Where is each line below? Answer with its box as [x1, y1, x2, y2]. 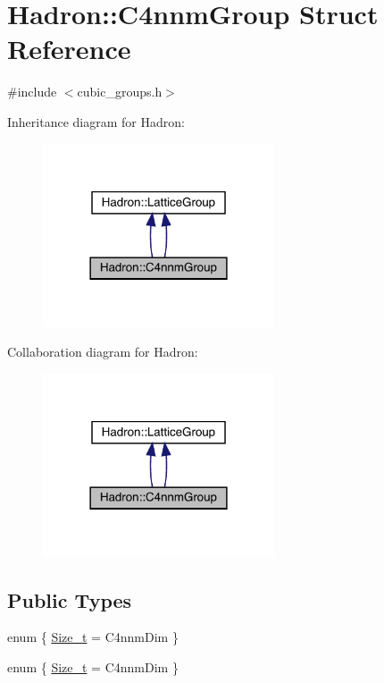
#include [7, 82, 57, 101]
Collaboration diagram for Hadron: [7, 342, 198, 361]
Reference [7, 30, 131, 67]
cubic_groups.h [77, 82, 163, 101]
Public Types [7, 586, 132, 613]
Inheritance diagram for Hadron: [7, 112, 185, 131]
